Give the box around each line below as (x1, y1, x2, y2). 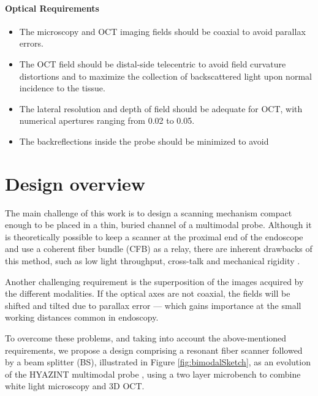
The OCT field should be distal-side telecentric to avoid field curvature (19, 57, 286, 70)
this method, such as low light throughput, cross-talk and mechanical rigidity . (5, 254, 300, 267)
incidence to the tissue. (19, 82, 105, 94)
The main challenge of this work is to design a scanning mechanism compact (5, 206, 292, 219)
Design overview (5, 170, 146, 196)
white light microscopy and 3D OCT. (5, 379, 145, 392)
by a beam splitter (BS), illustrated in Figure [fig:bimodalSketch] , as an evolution (5, 356, 311, 368)
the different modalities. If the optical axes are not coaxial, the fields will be (5, 287, 290, 300)
